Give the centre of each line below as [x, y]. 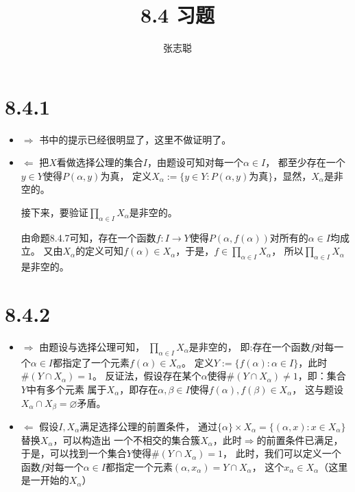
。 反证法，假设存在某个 [147, 376]
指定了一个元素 [96, 362]
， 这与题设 [318, 389]
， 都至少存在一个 [305, 162]
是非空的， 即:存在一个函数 [249, 346]
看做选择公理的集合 [100, 162]
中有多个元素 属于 [66, 389]
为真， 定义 [126, 175]
